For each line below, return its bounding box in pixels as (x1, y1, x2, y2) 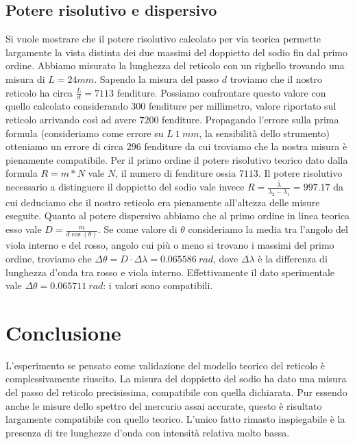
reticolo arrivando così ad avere (5, 112, 136, 126)
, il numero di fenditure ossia (115, 166, 236, 180)
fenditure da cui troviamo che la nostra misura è (144, 139, 347, 153)
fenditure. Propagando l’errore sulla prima (162, 112, 339, 126)
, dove (212, 251, 238, 265)
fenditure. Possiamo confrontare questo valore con (117, 85, 326, 99)
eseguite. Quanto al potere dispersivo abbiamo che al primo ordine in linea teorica (5, 208, 350, 223)
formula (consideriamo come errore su (5, 125, 164, 140)
